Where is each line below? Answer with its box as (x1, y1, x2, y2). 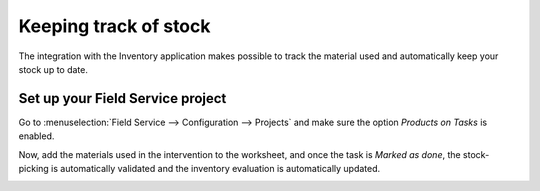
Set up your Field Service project (18, 90, 227, 107)
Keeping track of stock (18, 15, 211, 37)
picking (18, 163, 49, 175)
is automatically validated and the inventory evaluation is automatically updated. (50, 163, 381, 175)
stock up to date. (18, 63, 89, 75)
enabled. (18, 130, 55, 142)
